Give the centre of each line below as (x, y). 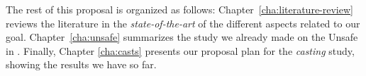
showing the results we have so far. (81, 64)
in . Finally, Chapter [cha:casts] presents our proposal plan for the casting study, (180, 50)
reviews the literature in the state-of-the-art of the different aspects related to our (183, 23)
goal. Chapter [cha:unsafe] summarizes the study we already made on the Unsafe (182, 37)
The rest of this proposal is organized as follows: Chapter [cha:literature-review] (179, 9)
